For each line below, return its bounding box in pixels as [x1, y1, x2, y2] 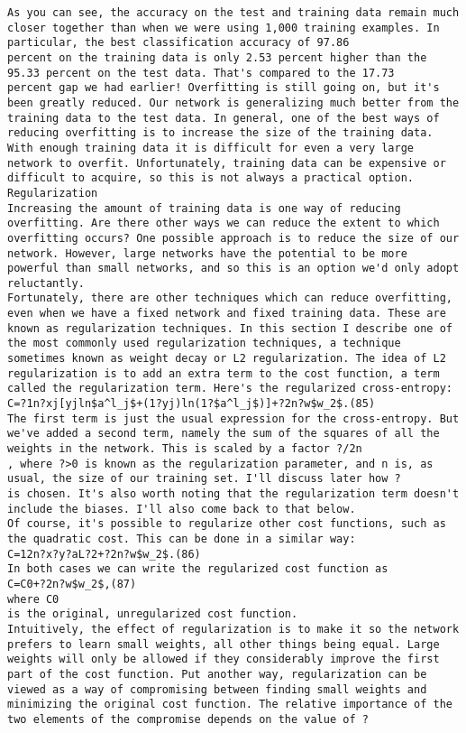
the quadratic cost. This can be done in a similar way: [7, 532, 356, 545]
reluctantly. [7, 276, 85, 290]
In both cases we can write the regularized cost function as [7, 562, 388, 576]
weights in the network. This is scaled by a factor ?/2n [7, 442, 362, 456]
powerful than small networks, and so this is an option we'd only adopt [7, 262, 460, 275]
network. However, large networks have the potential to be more [7, 246, 407, 260]
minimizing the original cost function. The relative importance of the [7, 698, 452, 711]
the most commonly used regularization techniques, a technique [7, 337, 401, 350]
